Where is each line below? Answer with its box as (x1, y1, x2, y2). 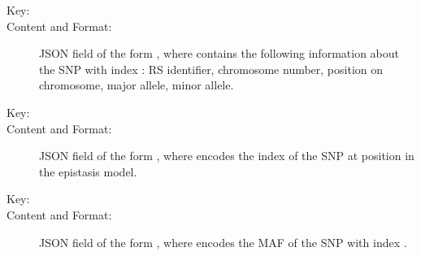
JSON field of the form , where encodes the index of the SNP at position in (39, 147, 414, 164)
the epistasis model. (39, 163, 137, 180)
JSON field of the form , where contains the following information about (39, 45, 399, 62)
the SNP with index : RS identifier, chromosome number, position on (39, 60, 384, 77)
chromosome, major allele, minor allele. (39, 76, 234, 93)
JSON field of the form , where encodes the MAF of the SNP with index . (39, 233, 407, 250)
